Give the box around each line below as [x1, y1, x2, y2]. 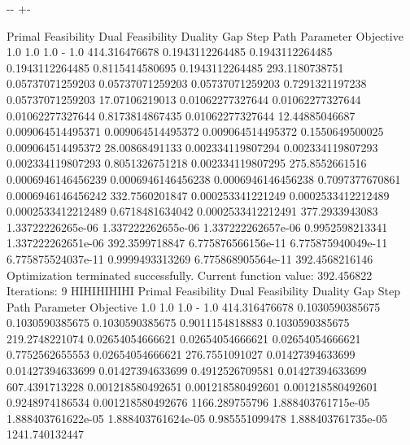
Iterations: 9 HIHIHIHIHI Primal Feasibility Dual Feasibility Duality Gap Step [7, 282, 401, 299]
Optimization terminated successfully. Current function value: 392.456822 [7, 266, 373, 283]
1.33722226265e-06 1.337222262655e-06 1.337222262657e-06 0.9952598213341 [7, 218, 388, 235]
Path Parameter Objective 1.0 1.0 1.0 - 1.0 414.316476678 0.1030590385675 [7, 298, 381, 315]
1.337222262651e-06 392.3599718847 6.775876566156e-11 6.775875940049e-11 [7, 234, 388, 251]
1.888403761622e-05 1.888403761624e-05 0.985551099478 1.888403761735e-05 [7, 409, 388, 426]
